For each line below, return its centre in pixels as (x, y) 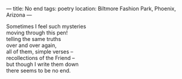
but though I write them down (42, 64)
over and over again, (31, 45)
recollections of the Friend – (41, 58)
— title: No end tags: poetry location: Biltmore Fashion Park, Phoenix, (91, 9)
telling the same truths (34, 39)
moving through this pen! (37, 33)
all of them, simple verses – (40, 52)
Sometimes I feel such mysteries (46, 26)
